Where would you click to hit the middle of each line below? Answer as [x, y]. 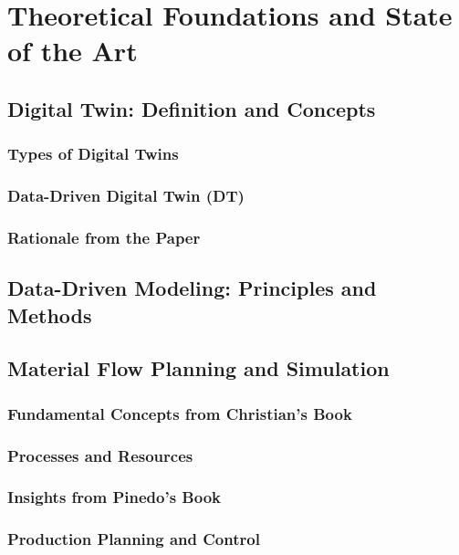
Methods [50, 314]
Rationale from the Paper [104, 237]
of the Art [73, 51]
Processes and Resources [100, 455]
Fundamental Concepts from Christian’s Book [180, 413]
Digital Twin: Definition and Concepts [192, 108]
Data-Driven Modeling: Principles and [192, 288]
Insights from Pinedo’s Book [114, 497]
